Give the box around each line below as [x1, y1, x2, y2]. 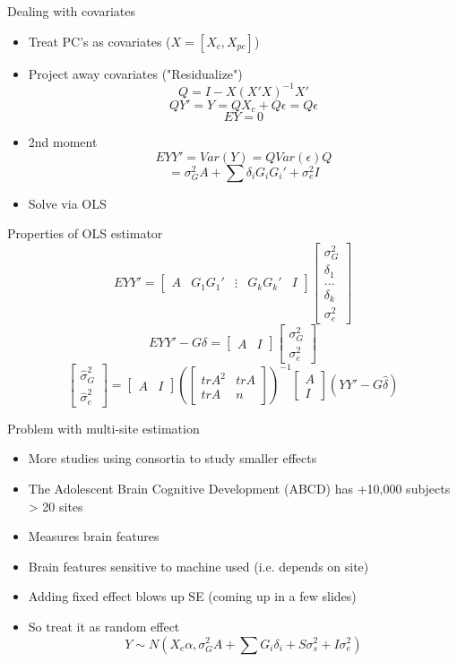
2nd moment [28, 133, 98, 151]
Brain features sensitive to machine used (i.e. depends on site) [28, 556, 369, 575]
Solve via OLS [28, 193, 107, 212]
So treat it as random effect [28, 616, 180, 635]
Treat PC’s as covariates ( [28, 31, 171, 50]
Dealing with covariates [7, 2, 136, 20]
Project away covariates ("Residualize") [28, 64, 243, 82]
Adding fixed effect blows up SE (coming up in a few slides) [28, 587, 357, 606]
